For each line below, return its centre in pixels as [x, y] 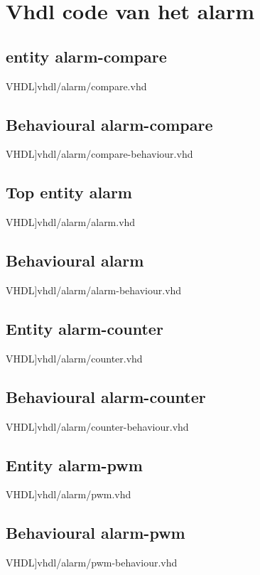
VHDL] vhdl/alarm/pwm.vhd [69, 494]
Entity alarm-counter [85, 328]
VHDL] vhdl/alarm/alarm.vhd [71, 222]
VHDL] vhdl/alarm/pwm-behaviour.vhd [92, 563]
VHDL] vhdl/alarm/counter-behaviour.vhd [97, 426]
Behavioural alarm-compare [109, 124]
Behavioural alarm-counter [106, 396]
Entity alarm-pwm [74, 464]
